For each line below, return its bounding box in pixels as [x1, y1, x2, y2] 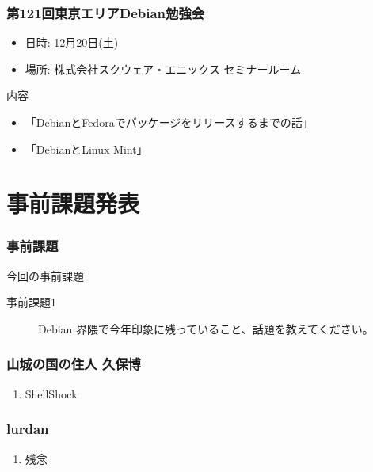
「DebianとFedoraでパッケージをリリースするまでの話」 [25, 114, 314, 130]
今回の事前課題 [6, 267, 84, 284]
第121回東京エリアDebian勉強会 [6, 2, 205, 22]
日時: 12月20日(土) [25, 34, 119, 51]
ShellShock [25, 385, 78, 402]
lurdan [6, 419, 49, 439]
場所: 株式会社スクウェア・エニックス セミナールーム [25, 60, 302, 77]
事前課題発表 [6, 187, 140, 219]
